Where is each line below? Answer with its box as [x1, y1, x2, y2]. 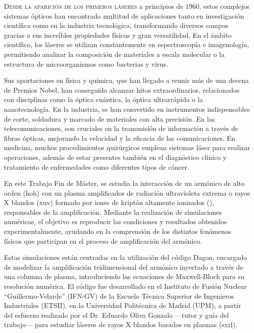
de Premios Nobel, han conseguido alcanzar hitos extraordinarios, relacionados [4, 84, 240, 95]
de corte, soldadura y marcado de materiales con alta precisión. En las [4, 113, 215, 124]
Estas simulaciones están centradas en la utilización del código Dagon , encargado [4, 252, 247, 262]
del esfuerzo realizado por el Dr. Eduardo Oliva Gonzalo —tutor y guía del [4, 309, 229, 320]
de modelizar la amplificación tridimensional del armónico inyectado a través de [4, 261, 243, 272]
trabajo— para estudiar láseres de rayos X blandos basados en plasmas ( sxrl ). [4, 319, 237, 330]
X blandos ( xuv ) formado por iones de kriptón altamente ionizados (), [4, 197, 214, 207]
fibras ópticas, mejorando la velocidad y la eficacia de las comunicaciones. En [4, 132, 235, 143]
